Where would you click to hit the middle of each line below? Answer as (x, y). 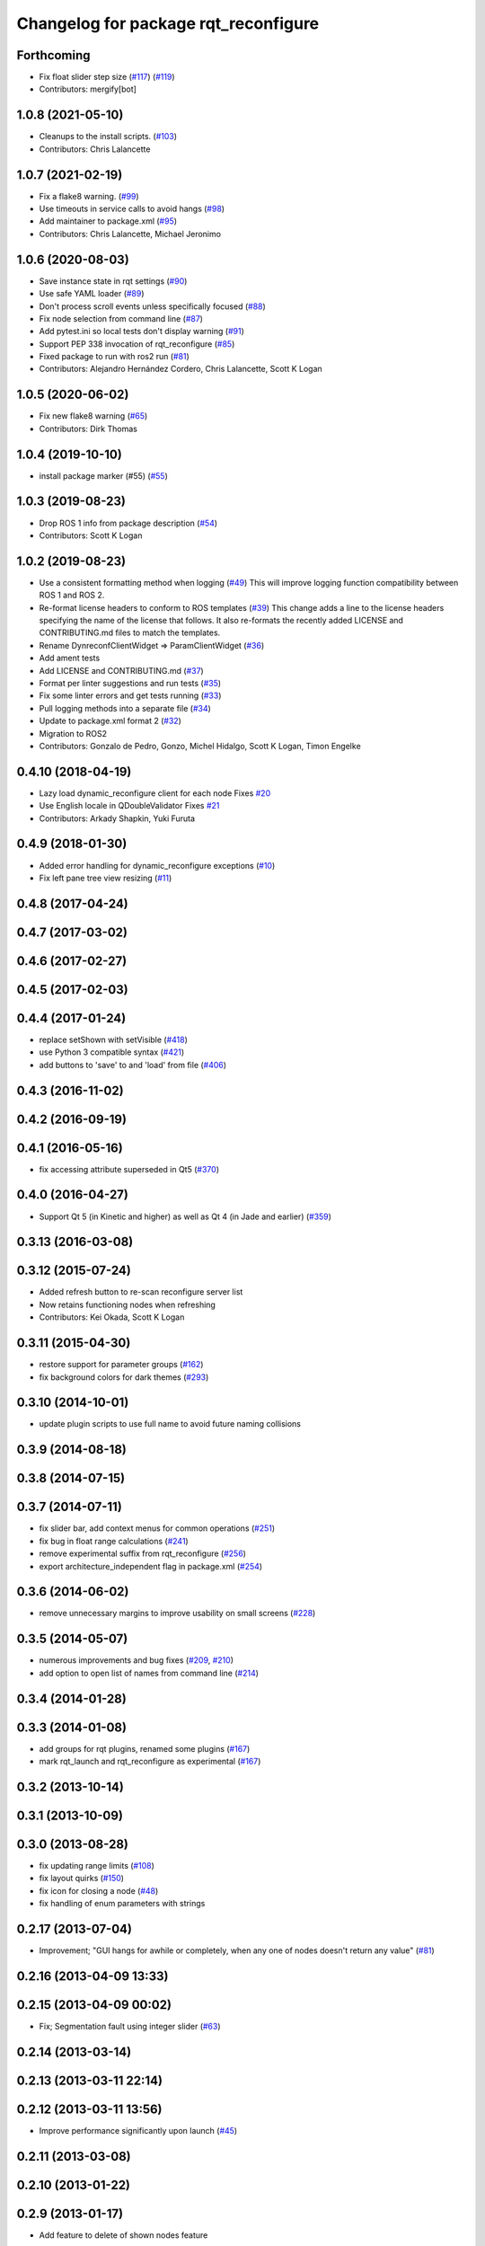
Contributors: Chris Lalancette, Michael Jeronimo (130, 234)
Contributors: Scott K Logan (91, 535)
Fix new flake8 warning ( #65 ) (93, 416)
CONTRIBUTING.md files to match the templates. (130, 632)
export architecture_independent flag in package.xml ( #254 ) (151, 1566)
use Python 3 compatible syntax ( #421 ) (112, 1052)
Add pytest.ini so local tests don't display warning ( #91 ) (141, 332)
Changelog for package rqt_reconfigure (168, 23)
